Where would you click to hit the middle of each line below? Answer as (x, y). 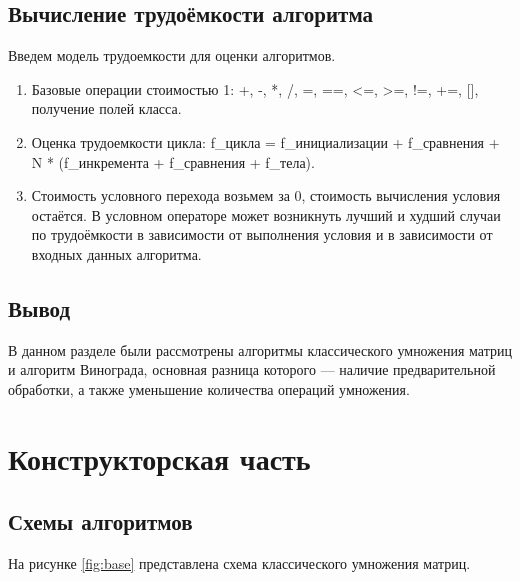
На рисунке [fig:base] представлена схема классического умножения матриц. (239, 563)
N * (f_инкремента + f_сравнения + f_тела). (173, 161)
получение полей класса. (106, 108)
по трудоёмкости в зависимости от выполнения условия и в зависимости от (262, 234)
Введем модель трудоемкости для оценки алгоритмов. (172, 55)
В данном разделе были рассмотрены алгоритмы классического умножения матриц (260, 349)
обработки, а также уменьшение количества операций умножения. (209, 388)
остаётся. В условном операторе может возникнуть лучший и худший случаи (266, 214)
